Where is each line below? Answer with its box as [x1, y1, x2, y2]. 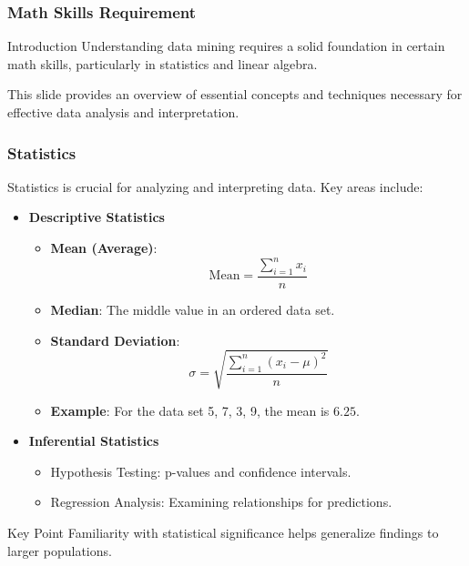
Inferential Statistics [28, 431, 159, 450]
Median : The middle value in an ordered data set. [50, 299, 335, 318]
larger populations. [7, 541, 112, 560]
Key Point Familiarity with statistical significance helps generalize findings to [7, 523, 439, 542]
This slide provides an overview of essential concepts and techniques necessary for [7, 85, 463, 104]
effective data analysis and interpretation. [7, 103, 240, 121]
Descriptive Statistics [28, 207, 165, 227]
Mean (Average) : [50, 238, 158, 257]
